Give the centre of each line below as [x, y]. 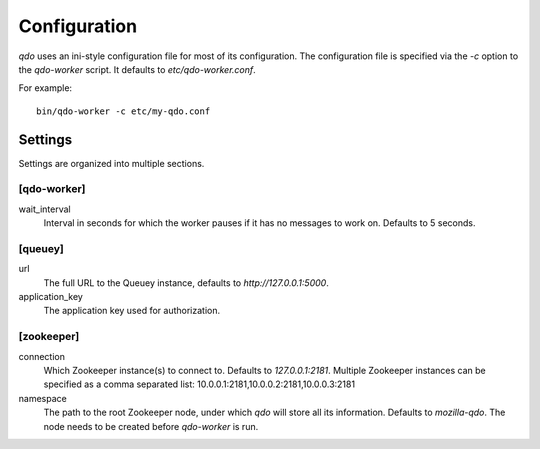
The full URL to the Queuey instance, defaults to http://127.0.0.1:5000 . [186, 282]
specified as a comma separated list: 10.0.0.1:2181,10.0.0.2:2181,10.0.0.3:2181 [199, 384]
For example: [45, 88]
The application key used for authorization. [132, 311]
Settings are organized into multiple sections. [111, 163]
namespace [42, 398]
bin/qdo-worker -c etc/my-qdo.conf [123, 111]
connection [41, 356]
